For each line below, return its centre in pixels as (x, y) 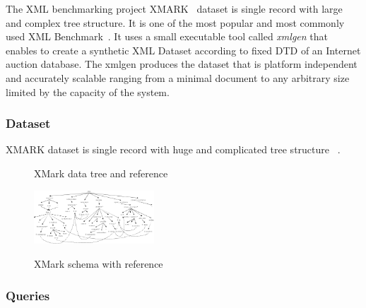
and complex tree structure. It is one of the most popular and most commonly (175, 22)
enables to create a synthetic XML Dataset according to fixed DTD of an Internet (183, 50)
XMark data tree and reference (101, 173)
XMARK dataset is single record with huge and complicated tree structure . (173, 149)
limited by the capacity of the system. (88, 91)
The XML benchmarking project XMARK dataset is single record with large (174, 8)
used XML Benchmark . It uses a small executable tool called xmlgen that (167, 36)
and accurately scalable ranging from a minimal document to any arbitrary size (178, 77)
